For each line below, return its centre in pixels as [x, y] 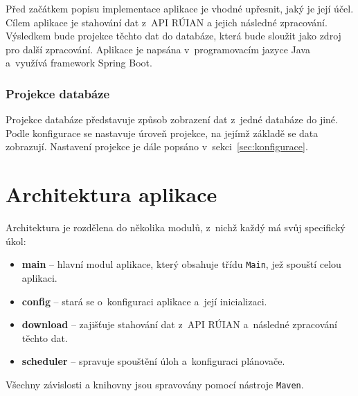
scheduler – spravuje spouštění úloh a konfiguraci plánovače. [153, 361]
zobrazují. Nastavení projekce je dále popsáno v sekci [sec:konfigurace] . [157, 146]
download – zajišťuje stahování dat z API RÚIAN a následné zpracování [179, 324]
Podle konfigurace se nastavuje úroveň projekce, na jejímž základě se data [162, 133]
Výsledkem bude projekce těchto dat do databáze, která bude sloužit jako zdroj [173, 36]
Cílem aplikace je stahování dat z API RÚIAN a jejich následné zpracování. [167, 22]
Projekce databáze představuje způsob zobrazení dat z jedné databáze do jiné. [172, 119]
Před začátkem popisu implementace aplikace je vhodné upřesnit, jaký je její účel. [180, 8]
